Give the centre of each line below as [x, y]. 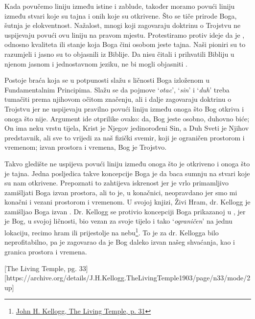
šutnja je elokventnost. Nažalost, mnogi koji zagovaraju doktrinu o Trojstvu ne [123, 25]
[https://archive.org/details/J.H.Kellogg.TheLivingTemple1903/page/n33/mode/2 [127, 278]
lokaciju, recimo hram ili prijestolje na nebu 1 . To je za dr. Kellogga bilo [112, 232]
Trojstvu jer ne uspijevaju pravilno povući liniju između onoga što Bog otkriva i [124, 108]
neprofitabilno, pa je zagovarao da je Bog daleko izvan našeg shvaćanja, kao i [120, 242]
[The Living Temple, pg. [41, 268]
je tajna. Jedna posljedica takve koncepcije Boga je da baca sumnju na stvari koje [127, 173]
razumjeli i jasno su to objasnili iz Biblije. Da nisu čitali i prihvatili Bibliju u [119, 54]
